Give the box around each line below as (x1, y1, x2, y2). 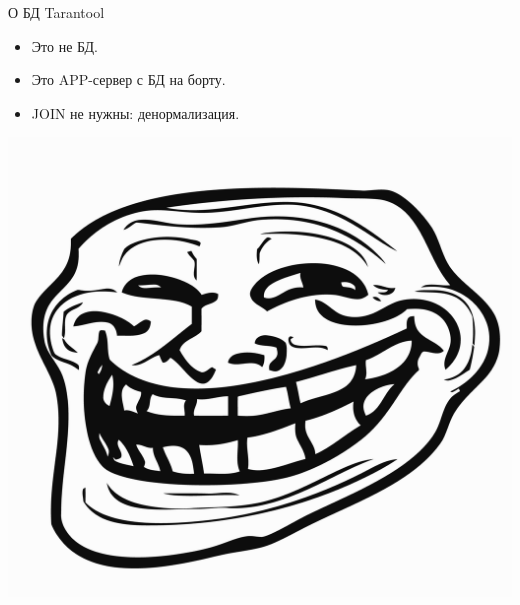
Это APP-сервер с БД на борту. (31, 69, 226, 90)
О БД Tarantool (8, 2, 105, 22)
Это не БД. (31, 35, 98, 56)
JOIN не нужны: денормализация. (31, 102, 240, 123)
